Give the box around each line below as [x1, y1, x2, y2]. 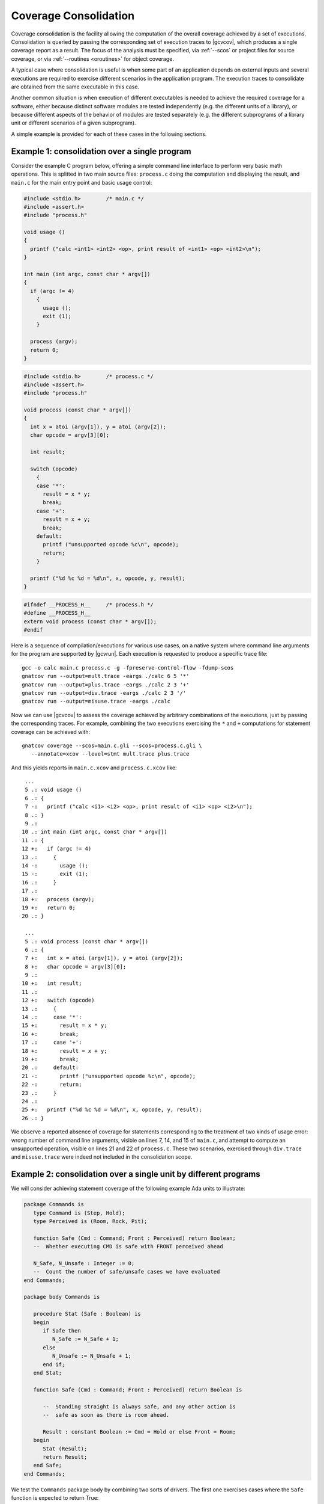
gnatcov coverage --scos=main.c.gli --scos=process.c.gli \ [22, 742, 202, 749]
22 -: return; [22, 1081, 82, 1088]
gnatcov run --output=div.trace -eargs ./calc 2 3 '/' [22, 689, 187, 696]
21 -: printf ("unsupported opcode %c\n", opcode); [22, 1073, 196, 1079]
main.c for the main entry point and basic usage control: [11, 179, 152, 186]
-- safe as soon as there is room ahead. [43, 1411, 170, 1418]
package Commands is [23, 1201, 84, 1208]
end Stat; [33, 1369, 62, 1376]
